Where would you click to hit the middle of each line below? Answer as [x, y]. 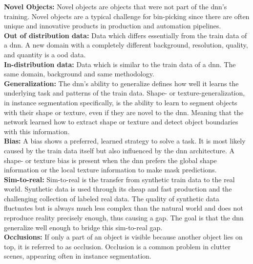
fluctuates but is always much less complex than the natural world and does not [124, 208]
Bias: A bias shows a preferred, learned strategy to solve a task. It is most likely [125, 141]
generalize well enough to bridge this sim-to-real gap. [83, 227]
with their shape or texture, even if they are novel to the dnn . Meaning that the [124, 112]
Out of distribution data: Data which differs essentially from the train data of [126, 35]
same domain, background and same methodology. [79, 74]
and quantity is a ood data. [45, 54]
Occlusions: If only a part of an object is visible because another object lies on [123, 237]
